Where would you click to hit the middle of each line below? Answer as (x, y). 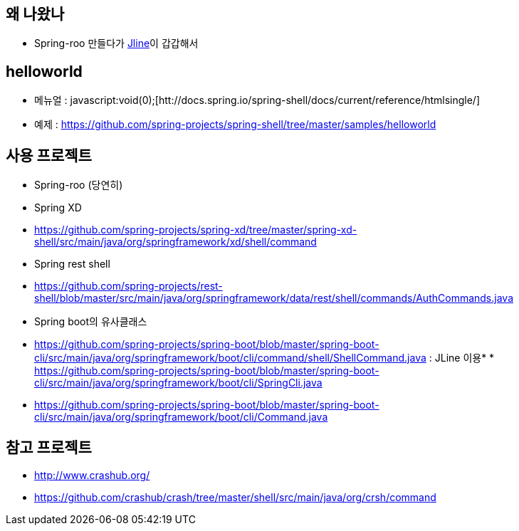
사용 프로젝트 (49, 155)
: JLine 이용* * (462, 358)
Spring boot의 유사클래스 (91, 322)
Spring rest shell (72, 264)
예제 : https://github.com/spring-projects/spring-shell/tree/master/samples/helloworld (235, 125)
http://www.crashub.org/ (92, 475)
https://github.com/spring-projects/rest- (129, 286)
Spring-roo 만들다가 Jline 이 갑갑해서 (116, 43)
